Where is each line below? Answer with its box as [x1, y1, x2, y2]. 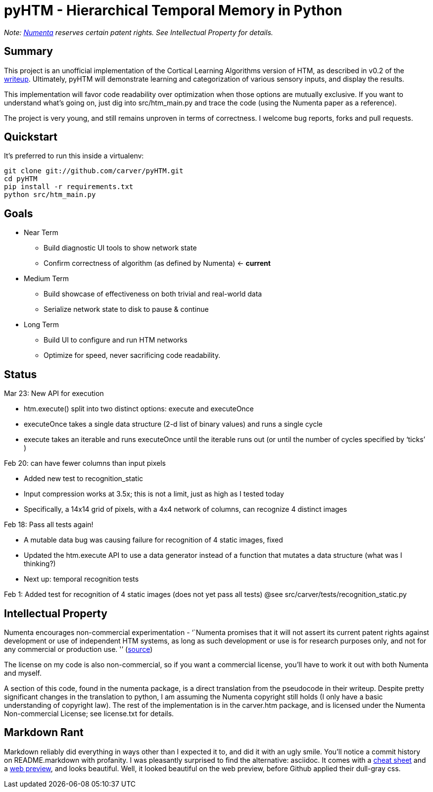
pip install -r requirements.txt [4, 183, 134, 191]
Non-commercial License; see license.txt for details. [4, 709, 174, 718]
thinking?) [24, 559, 56, 568]
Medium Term [24, 274, 69, 283]
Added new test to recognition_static [24, 474, 144, 483]
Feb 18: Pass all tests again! [4, 520, 94, 529]
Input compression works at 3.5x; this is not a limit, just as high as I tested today [24, 490, 284, 498]
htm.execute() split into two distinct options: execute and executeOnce [24, 404, 254, 413]
